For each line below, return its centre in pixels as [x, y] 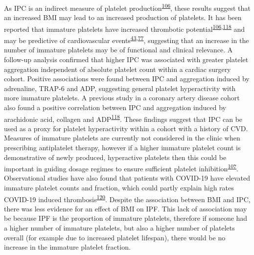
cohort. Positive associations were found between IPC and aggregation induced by [127, 79]
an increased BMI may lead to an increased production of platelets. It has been [123, 17]
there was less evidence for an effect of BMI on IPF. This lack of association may [126, 208]
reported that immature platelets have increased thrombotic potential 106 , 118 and [125, 28]
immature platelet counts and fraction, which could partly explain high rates [119, 187]
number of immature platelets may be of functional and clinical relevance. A [118, 50]
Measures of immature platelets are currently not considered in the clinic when [122, 138]
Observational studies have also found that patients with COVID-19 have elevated [127, 178]
